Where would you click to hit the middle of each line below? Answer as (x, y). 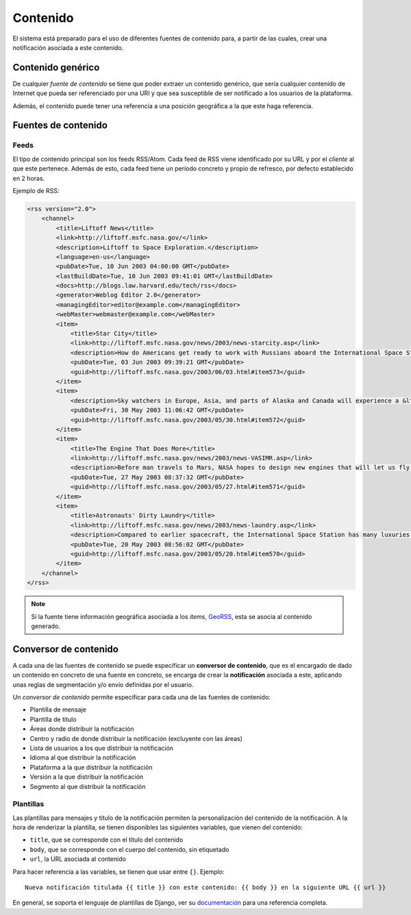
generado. (46, 626)
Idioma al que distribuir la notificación (83, 757)
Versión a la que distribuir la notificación (87, 777)
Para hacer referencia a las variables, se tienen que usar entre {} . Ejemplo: (119, 872)
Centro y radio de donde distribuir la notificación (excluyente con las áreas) (136, 738)
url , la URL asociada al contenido (78, 859)
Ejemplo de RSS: (36, 190)
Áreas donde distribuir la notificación (82, 729)
